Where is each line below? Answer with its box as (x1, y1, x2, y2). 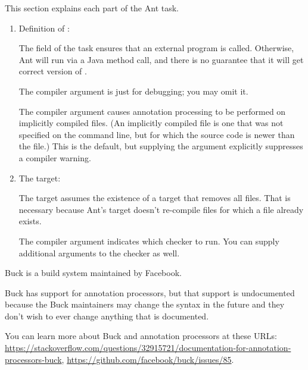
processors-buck (5, 353, 62, 365)
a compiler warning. (18, 151, 91, 164)
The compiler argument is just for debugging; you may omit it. (18, 84, 248, 97)
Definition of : (18, 21, 70, 34)
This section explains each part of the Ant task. (5, 2, 179, 14)
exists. (18, 215, 42, 227)
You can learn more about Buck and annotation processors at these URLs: (5, 330, 277, 342)
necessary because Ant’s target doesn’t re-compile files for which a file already (18, 203, 304, 215)
